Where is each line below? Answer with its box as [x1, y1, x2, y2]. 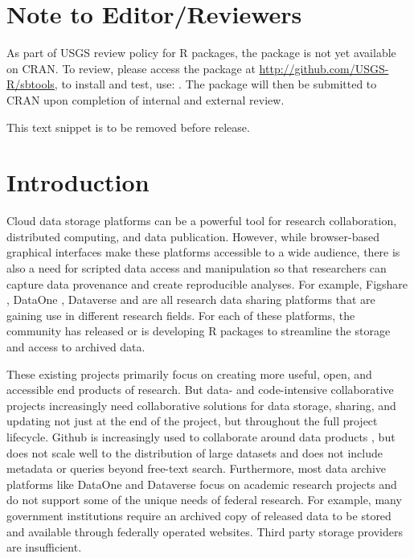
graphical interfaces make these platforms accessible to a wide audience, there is [6, 244, 400, 261]
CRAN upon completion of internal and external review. [6, 91, 285, 108]
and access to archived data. [6, 338, 146, 355]
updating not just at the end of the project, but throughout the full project [6, 412, 378, 429]
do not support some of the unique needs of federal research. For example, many [6, 491, 402, 508]
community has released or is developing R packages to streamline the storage [6, 322, 391, 339]
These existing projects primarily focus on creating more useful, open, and [6, 365, 372, 382]
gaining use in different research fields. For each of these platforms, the [6, 306, 355, 323]
